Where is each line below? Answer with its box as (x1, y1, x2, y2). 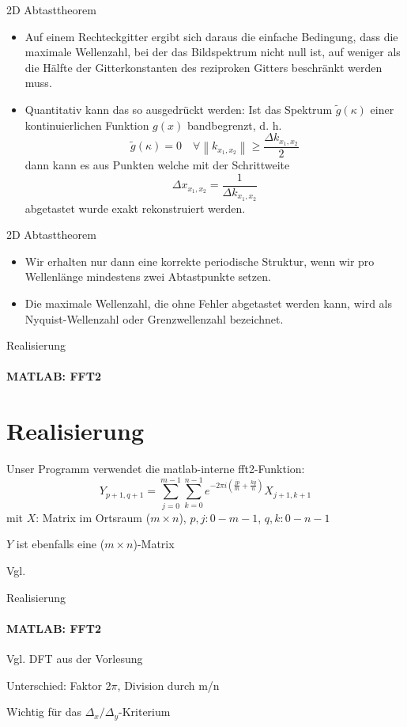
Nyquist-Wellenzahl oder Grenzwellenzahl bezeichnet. (24, 310, 284, 327)
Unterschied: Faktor (6, 676, 102, 693)
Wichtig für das (6, 703, 82, 720)
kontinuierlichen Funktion (24, 116, 149, 133)
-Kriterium (119, 703, 171, 720)
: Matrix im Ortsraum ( (36, 509, 151, 525)
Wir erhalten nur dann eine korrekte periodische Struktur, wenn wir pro (24, 252, 375, 269)
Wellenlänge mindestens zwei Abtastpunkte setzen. (24, 268, 271, 285)
